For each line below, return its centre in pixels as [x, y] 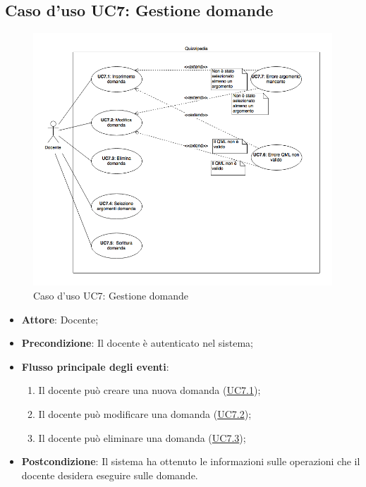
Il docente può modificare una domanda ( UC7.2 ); [145, 413]
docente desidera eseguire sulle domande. [110, 475]
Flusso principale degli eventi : [95, 366]
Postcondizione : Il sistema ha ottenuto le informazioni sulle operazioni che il [191, 461]
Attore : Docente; [60, 319]
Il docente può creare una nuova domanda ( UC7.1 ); [150, 390]
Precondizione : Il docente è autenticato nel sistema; [137, 343]
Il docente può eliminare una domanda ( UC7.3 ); [142, 437]
